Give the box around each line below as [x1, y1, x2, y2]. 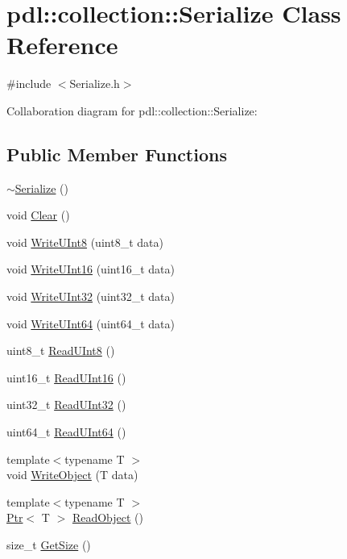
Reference [6, 28, 118, 61]
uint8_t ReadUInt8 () [6, 342, 115, 359]
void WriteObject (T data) [6, 466, 138, 483]
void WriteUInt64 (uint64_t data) [6, 315, 175, 332]
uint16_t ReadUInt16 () [6, 369, 126, 386]
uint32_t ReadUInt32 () [6, 396, 126, 413]
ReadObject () [72, 509, 143, 526]
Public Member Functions [6, 141, 227, 166]
